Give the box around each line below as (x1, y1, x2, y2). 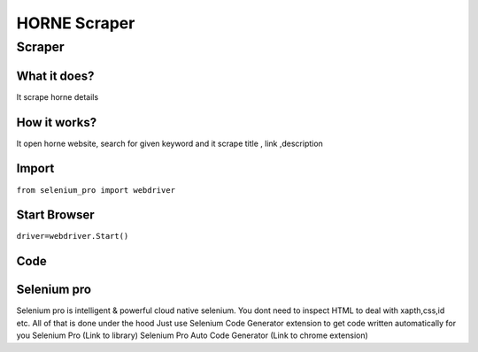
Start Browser (16, 208, 95, 223)
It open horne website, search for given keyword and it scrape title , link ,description (16, 138, 323, 149)
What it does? (16, 68, 95, 83)
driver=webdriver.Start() (16, 231, 129, 241)
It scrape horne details (16, 91, 99, 102)
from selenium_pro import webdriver (16, 185, 176, 195)
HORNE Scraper (16, 13, 135, 33)
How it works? (16, 115, 97, 130)
